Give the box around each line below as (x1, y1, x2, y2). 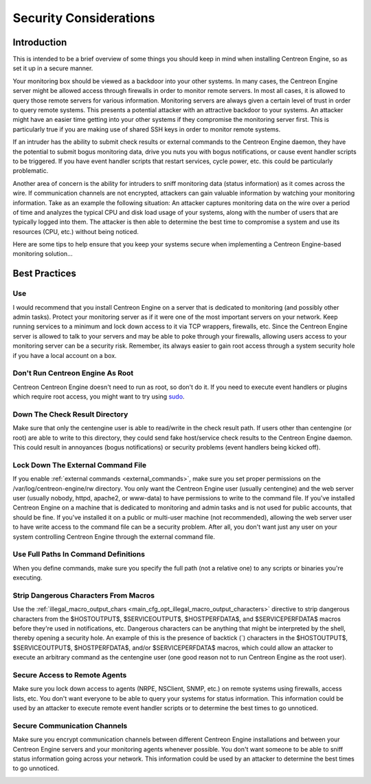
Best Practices (12, 268, 77, 279)
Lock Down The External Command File (12, 460, 147, 469)
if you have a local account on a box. (12, 351, 117, 359)
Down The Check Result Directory (12, 410, 128, 419)
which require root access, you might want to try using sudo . (12, 392, 185, 401)
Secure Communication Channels (12, 721, 128, 730)
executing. (12, 573, 43, 582)
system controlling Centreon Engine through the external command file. (12, 532, 216, 540)
